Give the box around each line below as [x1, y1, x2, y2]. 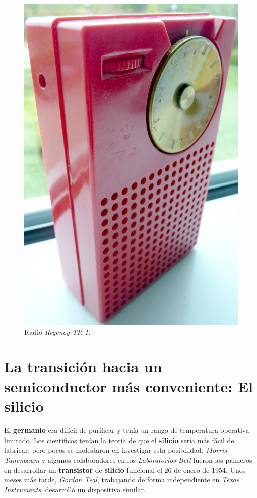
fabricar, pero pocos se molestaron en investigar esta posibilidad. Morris [4, 445, 227, 455]
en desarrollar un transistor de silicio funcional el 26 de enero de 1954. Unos [4, 464, 246, 475]
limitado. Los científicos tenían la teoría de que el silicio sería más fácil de [4, 434, 234, 445]
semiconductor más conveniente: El [4, 376, 253, 397]
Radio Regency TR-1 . [24, 327, 91, 337]
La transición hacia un [4, 356, 162, 377]
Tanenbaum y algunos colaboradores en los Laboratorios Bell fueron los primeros [4, 455, 252, 465]
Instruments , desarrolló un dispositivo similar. [4, 484, 146, 494]
